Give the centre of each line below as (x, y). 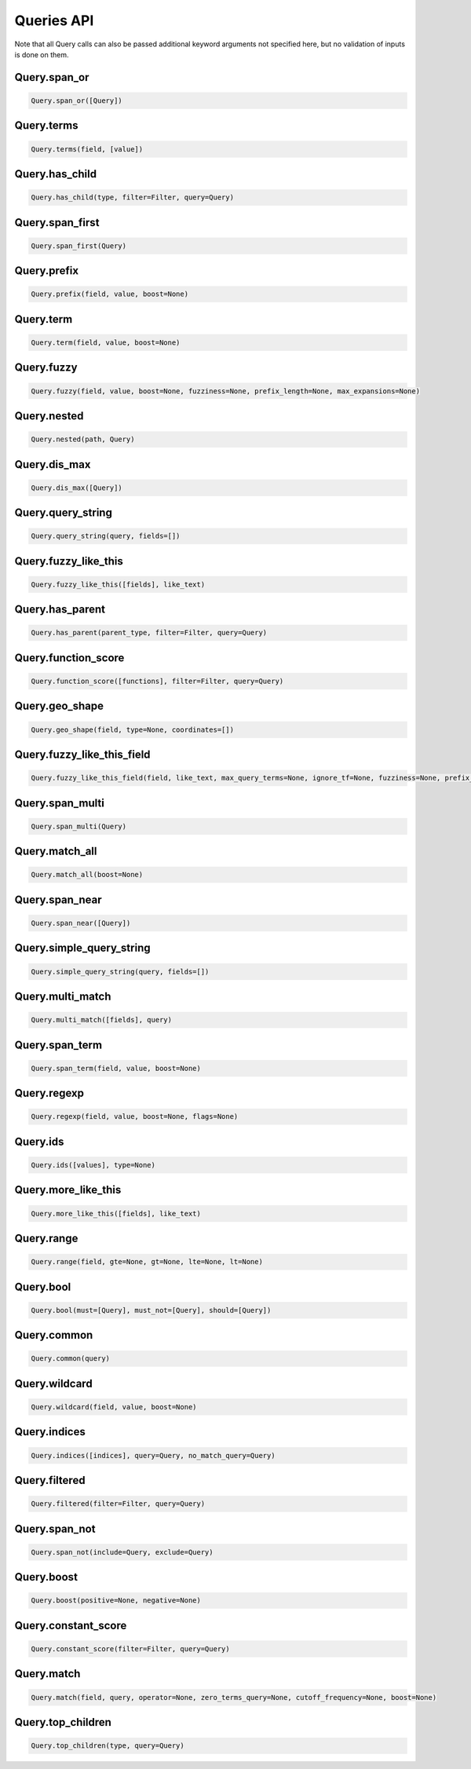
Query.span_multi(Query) (79, 826)
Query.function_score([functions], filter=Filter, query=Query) (157, 682)
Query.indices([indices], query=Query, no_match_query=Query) (153, 1455)
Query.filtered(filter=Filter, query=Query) (118, 1504)
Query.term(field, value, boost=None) (106, 342)
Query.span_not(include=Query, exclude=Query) (122, 1552)
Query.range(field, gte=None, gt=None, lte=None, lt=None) (147, 1262)
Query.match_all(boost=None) (87, 875)
